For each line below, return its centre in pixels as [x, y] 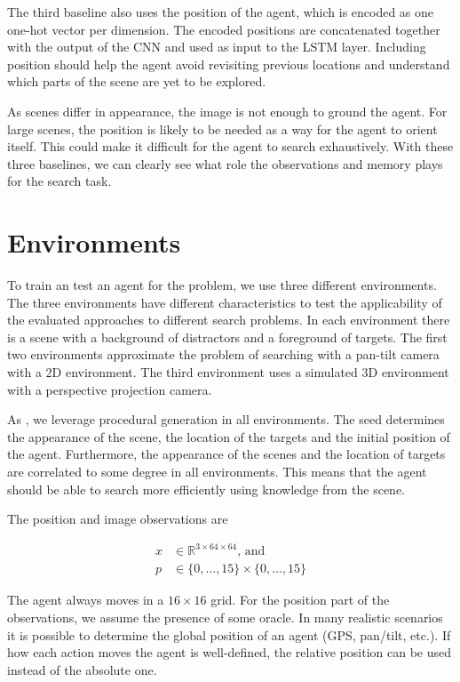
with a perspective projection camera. [110, 389]
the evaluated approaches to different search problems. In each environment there [229, 320]
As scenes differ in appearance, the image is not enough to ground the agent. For [227, 111]
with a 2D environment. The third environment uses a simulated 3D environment [228, 372]
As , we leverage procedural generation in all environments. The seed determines [226, 419]
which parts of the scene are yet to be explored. [137, 81]
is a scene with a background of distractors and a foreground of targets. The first [227, 337]
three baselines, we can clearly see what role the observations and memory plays [225, 163]
